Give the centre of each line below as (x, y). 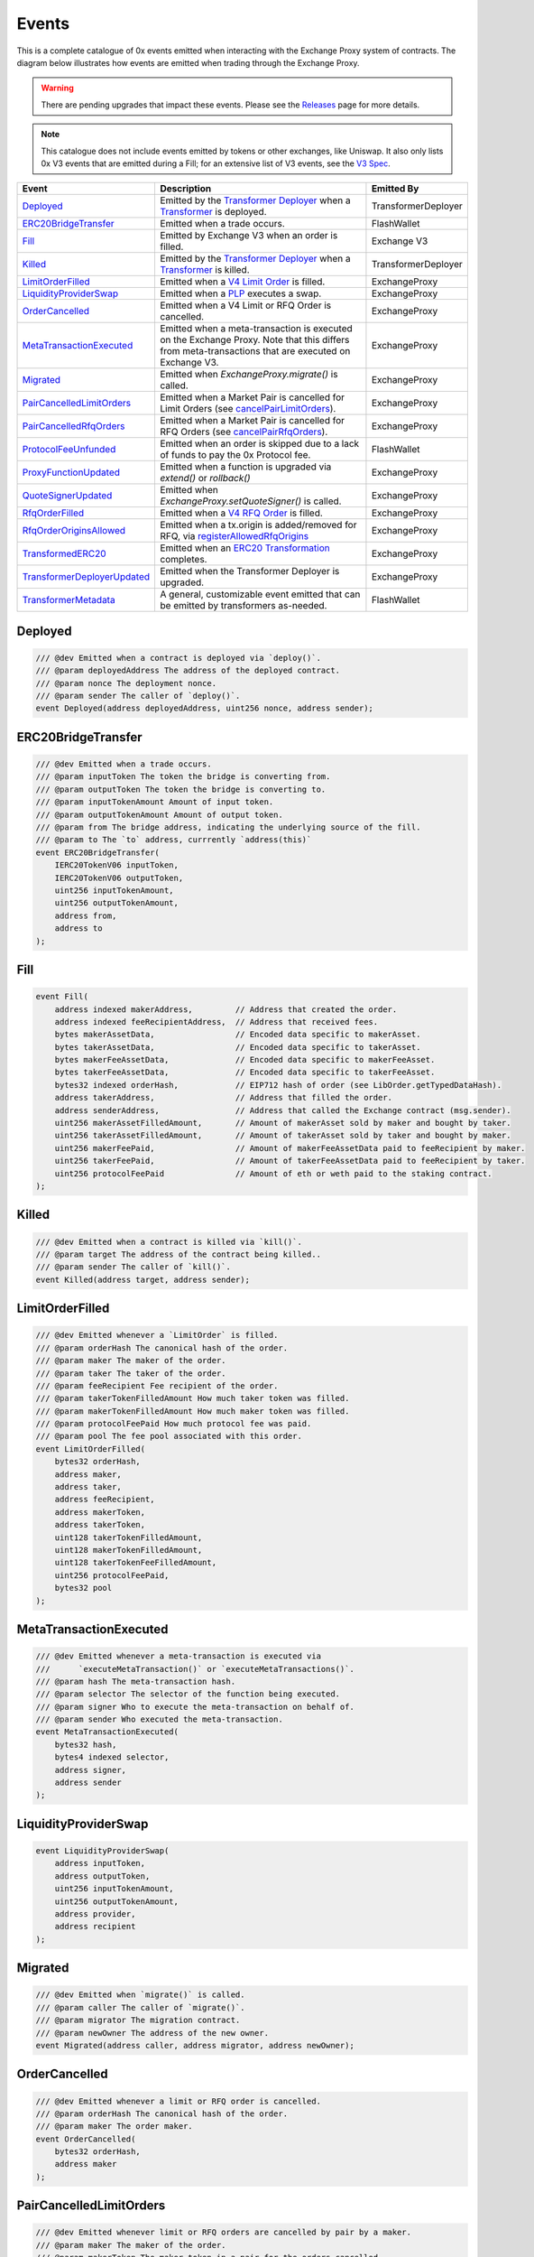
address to (78, 929)
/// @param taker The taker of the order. (131, 1373)
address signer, (90, 1770)
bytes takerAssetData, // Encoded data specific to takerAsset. (238, 1047)
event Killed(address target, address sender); (143, 1279)
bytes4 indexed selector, (112, 1757)
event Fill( (62, 997)
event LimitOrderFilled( (91, 1449)
